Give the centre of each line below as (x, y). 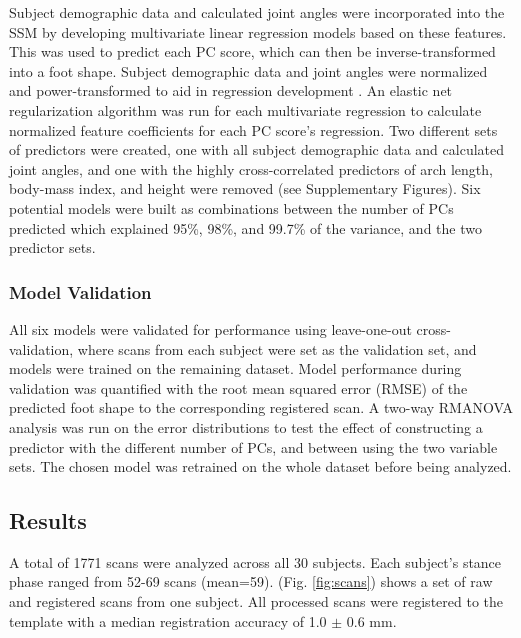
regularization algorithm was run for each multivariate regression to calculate (245, 109)
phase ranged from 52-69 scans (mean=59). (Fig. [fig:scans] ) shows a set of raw (251, 581)
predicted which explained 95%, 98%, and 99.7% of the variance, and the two (245, 227)
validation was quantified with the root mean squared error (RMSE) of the (238, 387)
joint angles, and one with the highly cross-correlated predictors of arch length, (251, 168)
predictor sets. (52, 247)
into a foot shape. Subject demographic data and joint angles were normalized (248, 70)
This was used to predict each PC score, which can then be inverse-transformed (252, 51)
